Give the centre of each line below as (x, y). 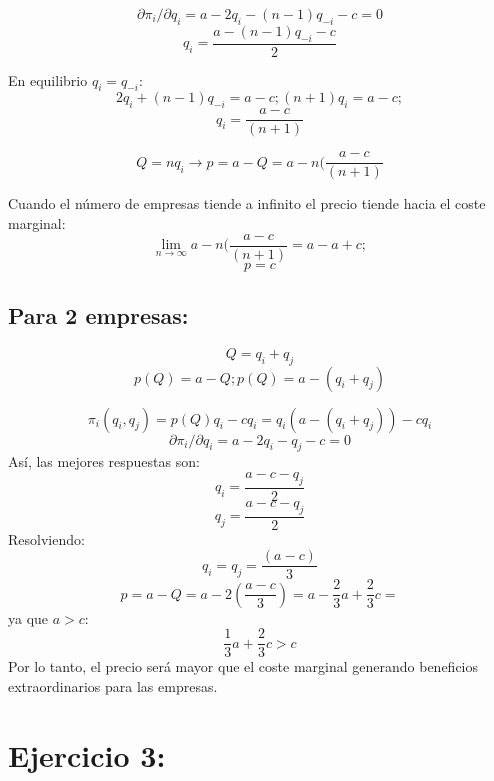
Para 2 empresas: (98, 314)
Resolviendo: (46, 538)
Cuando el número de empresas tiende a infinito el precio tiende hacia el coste (247, 203)
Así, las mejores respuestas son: (104, 461)
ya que (28, 617)
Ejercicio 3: (87, 754)
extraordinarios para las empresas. (113, 686)
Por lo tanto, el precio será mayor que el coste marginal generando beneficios (243, 666)
